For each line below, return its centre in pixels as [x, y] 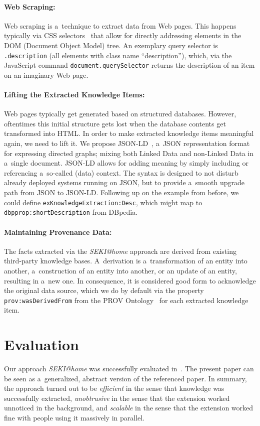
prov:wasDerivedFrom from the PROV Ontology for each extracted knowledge [126, 300]
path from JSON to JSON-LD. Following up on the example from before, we [121, 192]
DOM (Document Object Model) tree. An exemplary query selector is [111, 45]
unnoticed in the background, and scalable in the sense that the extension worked [129, 408]
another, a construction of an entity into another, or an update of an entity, [120, 270]
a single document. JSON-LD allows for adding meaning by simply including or [126, 163]
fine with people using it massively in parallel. [74, 418]
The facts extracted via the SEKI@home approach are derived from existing [120, 251]
